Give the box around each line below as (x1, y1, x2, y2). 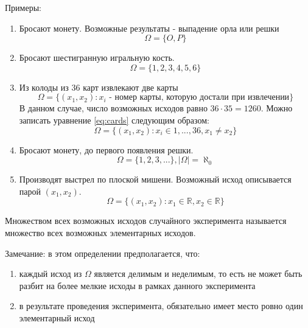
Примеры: (5, 1, 41, 13)
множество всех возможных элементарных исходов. (5, 226, 196, 239)
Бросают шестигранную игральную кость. (19, 51, 175, 64)
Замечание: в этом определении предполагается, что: (5, 246, 200, 259)
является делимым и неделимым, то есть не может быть (94, 267, 303, 280)
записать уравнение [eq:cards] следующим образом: (19, 113, 209, 126)
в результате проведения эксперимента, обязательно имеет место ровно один (19, 299, 303, 312)
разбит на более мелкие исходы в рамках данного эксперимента (19, 279, 256, 291)
